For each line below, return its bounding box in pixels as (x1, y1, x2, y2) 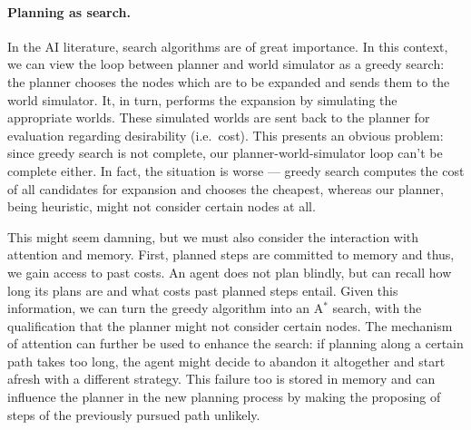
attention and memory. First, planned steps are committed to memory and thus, (7, 245, 455, 264)
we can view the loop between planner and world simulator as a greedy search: (7, 54, 445, 73)
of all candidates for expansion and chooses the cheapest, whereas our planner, (7, 179, 444, 198)
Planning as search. (7, 2, 131, 21)
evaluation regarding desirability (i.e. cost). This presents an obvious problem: (7, 125, 444, 144)
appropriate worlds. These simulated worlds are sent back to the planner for (7, 108, 430, 127)
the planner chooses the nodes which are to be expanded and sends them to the (7, 72, 450, 91)
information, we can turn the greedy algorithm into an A (7, 298, 324, 318)
